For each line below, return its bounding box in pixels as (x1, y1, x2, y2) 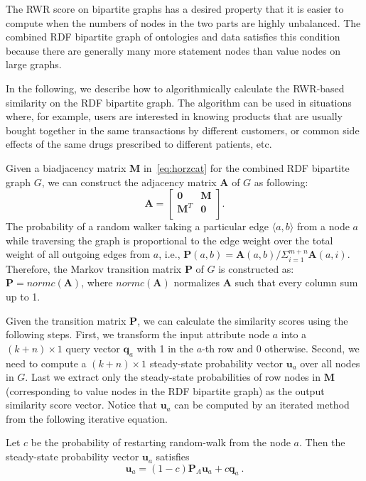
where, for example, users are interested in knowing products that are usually (6, 109, 343, 124)
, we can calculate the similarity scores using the (137, 313, 348, 328)
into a (281, 327, 307, 342)
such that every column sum (235, 275, 358, 290)
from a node (296, 219, 350, 234)
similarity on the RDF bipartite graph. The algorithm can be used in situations (6, 94, 352, 109)
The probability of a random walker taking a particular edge (6, 219, 269, 234)
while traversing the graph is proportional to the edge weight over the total (6, 232, 333, 247)
